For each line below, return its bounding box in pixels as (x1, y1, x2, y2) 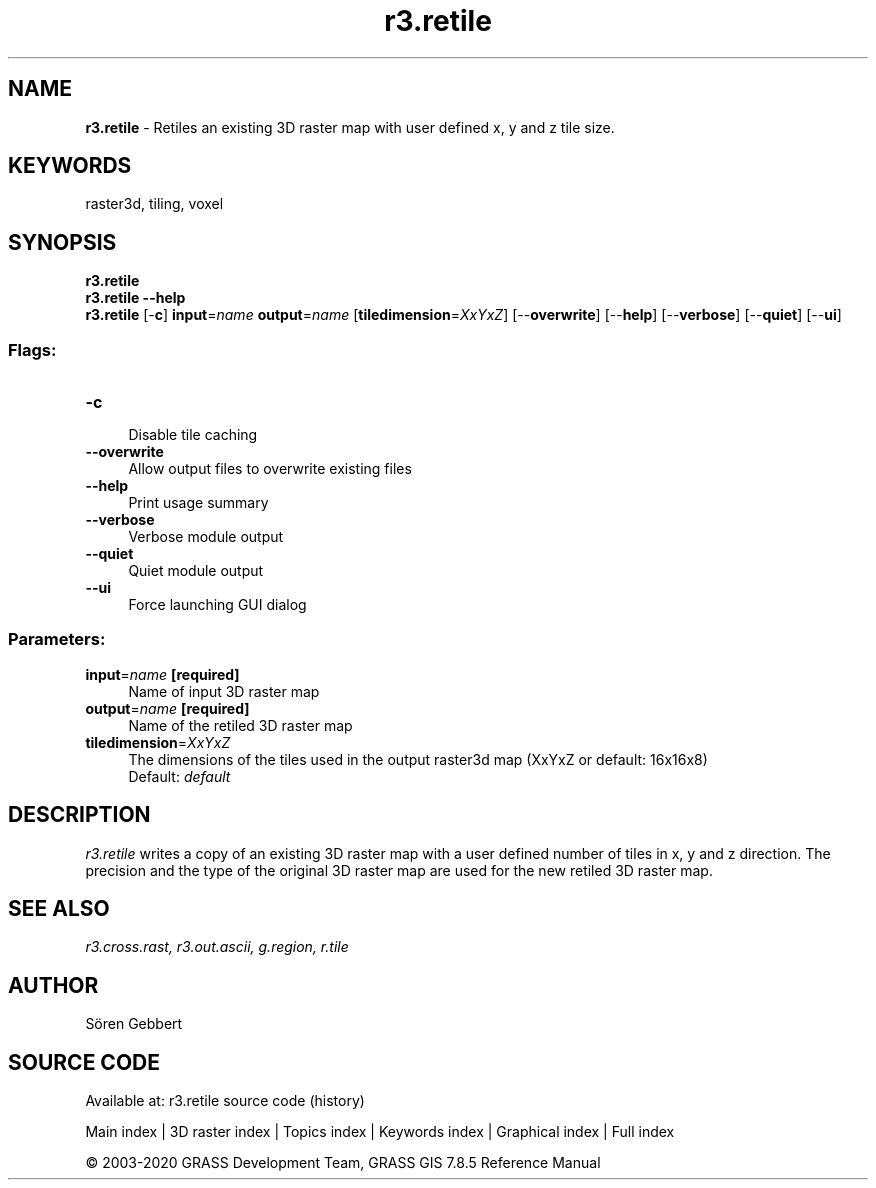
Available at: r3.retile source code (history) (85, 1092, 365, 1110)
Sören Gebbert (85, 1015, 183, 1033)
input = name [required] (85, 665, 240, 683)
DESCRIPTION (8, 802, 151, 828)
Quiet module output (128, 562, 264, 580)
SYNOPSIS (8, 229, 117, 255)
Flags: (8, 339, 57, 360)
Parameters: (8, 629, 106, 650)
